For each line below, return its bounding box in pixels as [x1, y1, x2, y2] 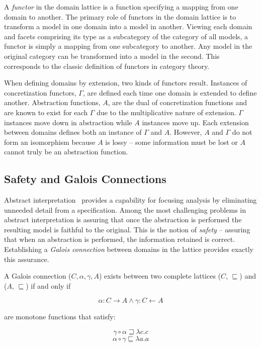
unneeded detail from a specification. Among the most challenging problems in [4, 204, 246, 215]
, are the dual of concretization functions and [108, 97, 247, 108]
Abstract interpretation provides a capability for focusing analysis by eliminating [4, 195, 257, 205]
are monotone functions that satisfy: [4, 311, 116, 322]
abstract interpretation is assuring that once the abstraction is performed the [4, 214, 242, 225]
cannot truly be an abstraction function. [4, 146, 128, 157]
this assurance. [4, 253, 49, 264]
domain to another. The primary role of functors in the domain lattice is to [4, 11, 236, 22]
